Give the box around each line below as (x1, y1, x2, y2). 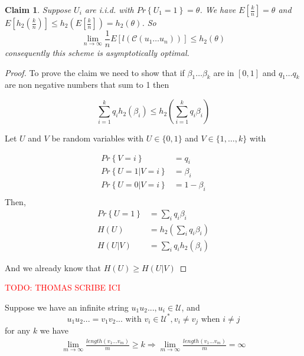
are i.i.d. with (84, 4, 134, 15)
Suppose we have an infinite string (5, 301, 129, 313)
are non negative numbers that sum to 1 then (5, 78, 169, 91)
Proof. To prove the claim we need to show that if (5, 66, 185, 78)
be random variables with (51, 132, 144, 144)
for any (5, 324, 31, 337)
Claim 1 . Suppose (5, 4, 71, 15)
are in (213, 66, 234, 78)
